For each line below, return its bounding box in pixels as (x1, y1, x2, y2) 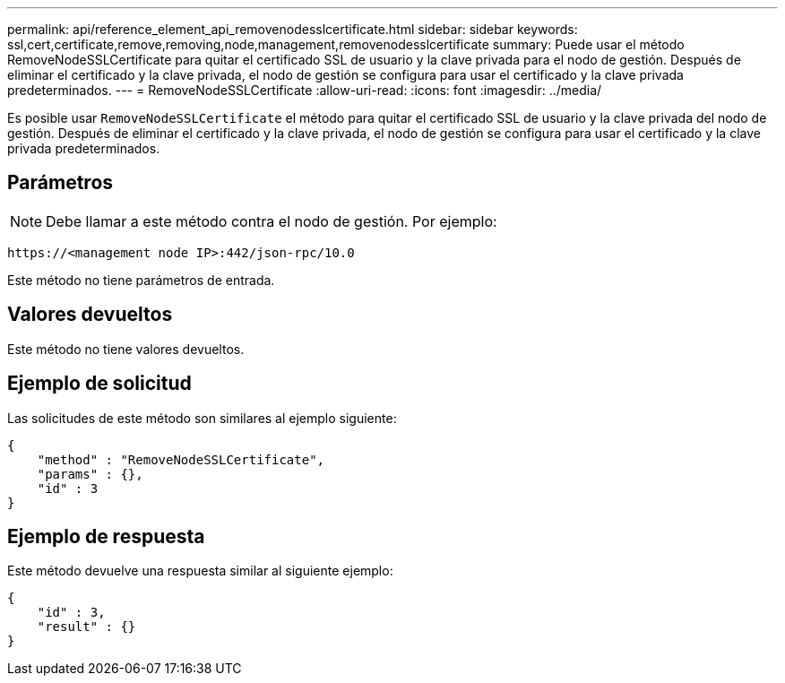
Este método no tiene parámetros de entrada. (7, 272, 275, 288)
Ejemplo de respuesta (7, 524, 205, 548)
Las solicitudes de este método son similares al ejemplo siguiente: (7, 410, 397, 426)
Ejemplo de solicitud (7, 372, 192, 395)
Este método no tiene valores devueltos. (7, 341, 245, 357)
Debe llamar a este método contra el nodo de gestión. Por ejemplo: (46, 212, 497, 230)
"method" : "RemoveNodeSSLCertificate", (37, 452, 325, 467)
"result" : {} (37, 619, 136, 635)
